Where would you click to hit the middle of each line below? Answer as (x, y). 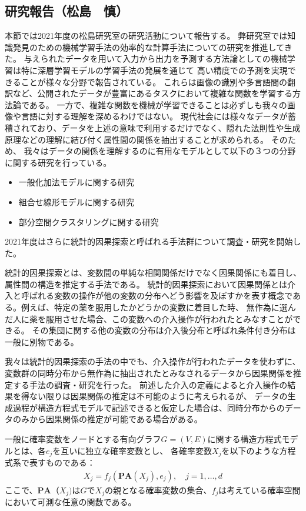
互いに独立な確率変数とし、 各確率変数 (137, 450)
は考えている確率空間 (260, 490)
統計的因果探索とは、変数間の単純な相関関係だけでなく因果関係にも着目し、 (153, 273)
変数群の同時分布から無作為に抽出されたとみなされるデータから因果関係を (149, 373)
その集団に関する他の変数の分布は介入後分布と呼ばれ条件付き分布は (164, 330)
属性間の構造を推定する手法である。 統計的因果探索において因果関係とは (146, 284)
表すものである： (62, 462)
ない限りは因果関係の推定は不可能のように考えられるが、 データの (158, 396)
